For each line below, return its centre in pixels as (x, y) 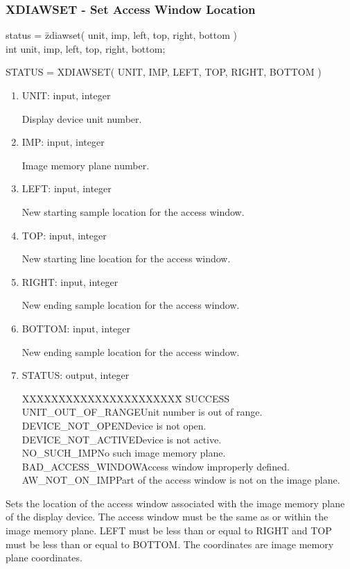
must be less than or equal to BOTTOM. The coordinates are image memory (170, 544)
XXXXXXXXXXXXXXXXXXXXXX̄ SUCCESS (126, 398)
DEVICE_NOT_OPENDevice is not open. (114, 425)
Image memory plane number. (86, 165)
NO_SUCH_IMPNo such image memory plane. (124, 453)
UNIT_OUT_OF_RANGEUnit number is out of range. (142, 412)
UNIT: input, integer (66, 95)
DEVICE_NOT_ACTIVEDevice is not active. (122, 439)
